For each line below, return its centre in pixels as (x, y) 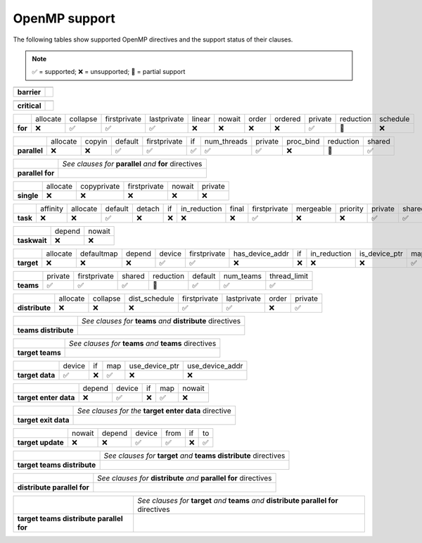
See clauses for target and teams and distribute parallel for (238, 500)
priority (351, 208)
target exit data (43, 420)
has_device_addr (261, 254)
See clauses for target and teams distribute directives (194, 456)
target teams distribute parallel (70, 518)
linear (201, 118)
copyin (96, 141)
